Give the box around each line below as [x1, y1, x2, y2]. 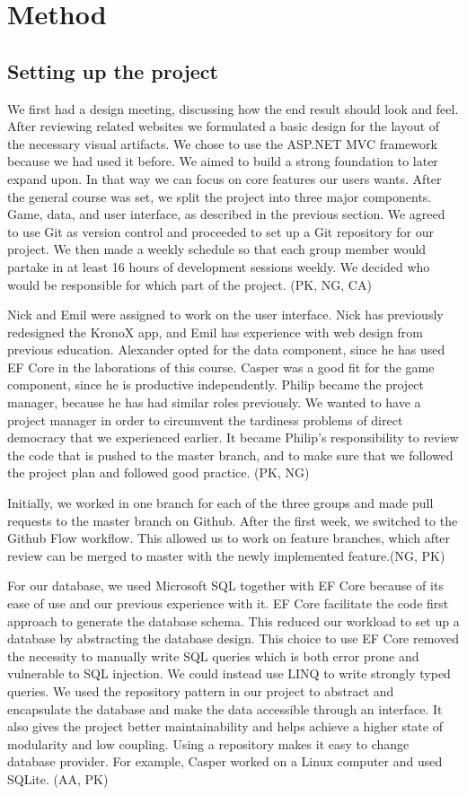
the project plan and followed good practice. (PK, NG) [7, 463, 310, 482]
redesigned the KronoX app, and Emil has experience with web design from [7, 322, 423, 341]
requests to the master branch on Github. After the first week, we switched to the [7, 511, 458, 529]
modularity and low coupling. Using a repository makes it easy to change [7, 734, 410, 753]
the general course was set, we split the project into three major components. [7, 187, 432, 205]
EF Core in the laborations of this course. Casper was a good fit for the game [7, 357, 435, 376]
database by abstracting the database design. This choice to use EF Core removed [7, 629, 459, 648]
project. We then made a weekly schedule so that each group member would [7, 240, 427, 258]
